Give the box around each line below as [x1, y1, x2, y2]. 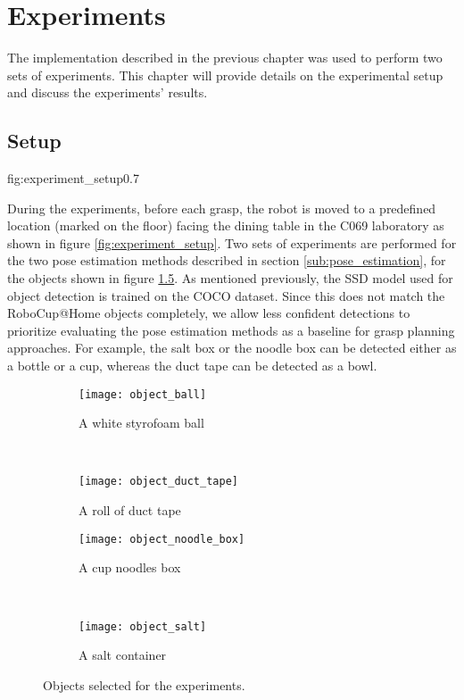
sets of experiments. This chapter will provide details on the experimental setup [7, 65, 443, 84]
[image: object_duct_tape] [79, 475, 238, 488]
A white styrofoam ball [79, 413, 204, 432]
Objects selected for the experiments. [43, 675, 245, 694]
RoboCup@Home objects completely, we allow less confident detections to [7, 304, 410, 322]
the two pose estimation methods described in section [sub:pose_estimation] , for [7, 251, 446, 270]
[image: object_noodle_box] [79, 532, 245, 546]
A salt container [79, 646, 167, 664]
